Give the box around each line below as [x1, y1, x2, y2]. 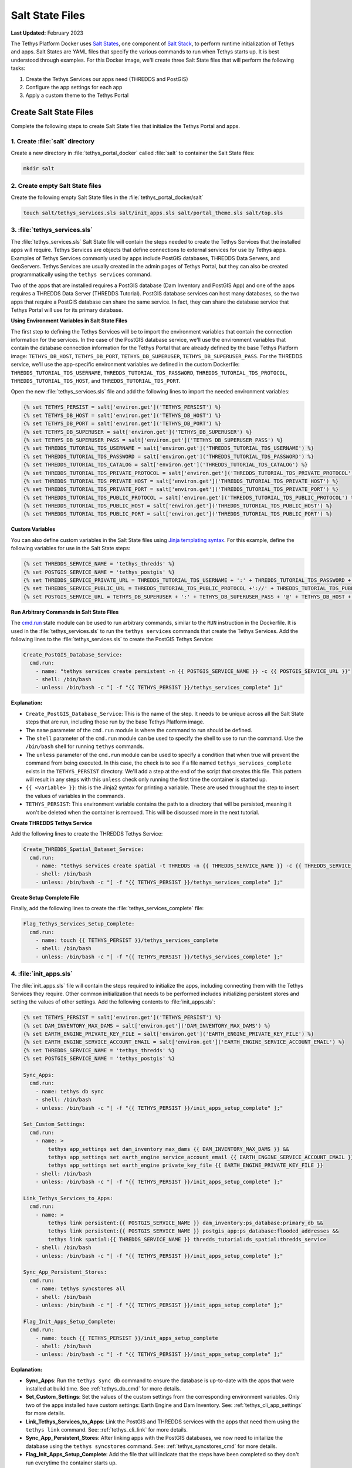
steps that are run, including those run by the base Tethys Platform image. [25, 718, 205, 725]
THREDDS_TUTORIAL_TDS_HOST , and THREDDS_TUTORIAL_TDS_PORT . [11, 378, 181, 385]
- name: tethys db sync [35, 1088, 104, 1095]
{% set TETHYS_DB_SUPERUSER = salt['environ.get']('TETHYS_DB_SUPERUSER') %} [23, 429, 252, 435]
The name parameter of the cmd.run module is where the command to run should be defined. [25, 726, 252, 733]
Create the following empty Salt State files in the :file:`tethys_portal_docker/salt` [11, 194, 204, 201]
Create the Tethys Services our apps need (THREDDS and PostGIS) [25, 75, 188, 82]
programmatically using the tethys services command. [11, 271, 152, 278]
